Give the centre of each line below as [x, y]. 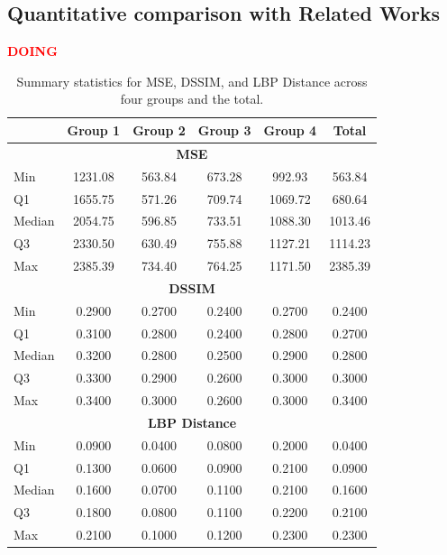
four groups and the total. [192, 99]
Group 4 [290, 129]
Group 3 [224, 129]
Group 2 [159, 129]
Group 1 [94, 129]
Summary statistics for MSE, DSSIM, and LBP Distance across [192, 81]
